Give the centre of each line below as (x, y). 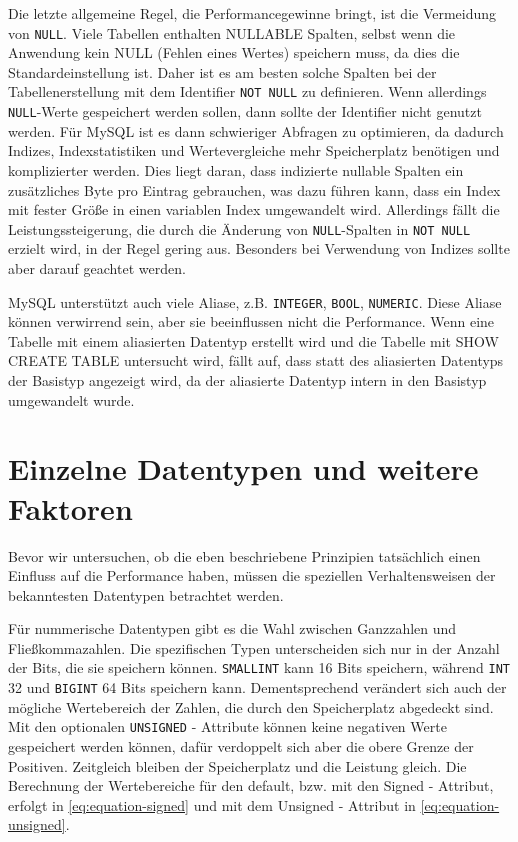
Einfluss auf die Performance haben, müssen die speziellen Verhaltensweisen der (252, 575)
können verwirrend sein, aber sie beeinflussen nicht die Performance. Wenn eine (251, 321)
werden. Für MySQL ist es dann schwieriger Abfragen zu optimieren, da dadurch (256, 130)
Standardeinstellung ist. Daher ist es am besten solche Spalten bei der (222, 71)
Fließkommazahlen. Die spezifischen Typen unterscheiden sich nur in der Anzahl (254, 647)
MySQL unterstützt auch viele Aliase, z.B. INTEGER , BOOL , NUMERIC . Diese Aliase (255, 301)
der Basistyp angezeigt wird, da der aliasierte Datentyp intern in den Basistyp (247, 380)
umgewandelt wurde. (71, 399)
